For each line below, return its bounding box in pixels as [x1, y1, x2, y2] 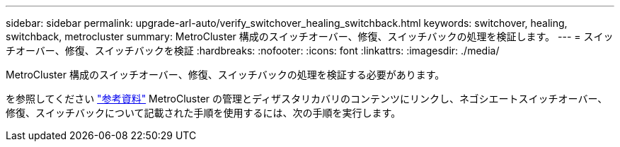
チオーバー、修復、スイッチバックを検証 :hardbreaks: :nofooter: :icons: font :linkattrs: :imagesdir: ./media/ [6, 45, 500, 57]
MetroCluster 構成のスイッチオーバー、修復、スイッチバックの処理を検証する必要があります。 [6, 69, 445, 81]
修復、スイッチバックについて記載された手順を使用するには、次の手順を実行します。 [6, 107, 401, 119]
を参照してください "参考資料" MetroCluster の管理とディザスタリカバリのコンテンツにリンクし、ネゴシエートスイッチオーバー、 [6, 93, 608, 105]
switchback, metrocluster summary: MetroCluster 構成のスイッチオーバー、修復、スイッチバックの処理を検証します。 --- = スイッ [6, 30, 614, 42]
